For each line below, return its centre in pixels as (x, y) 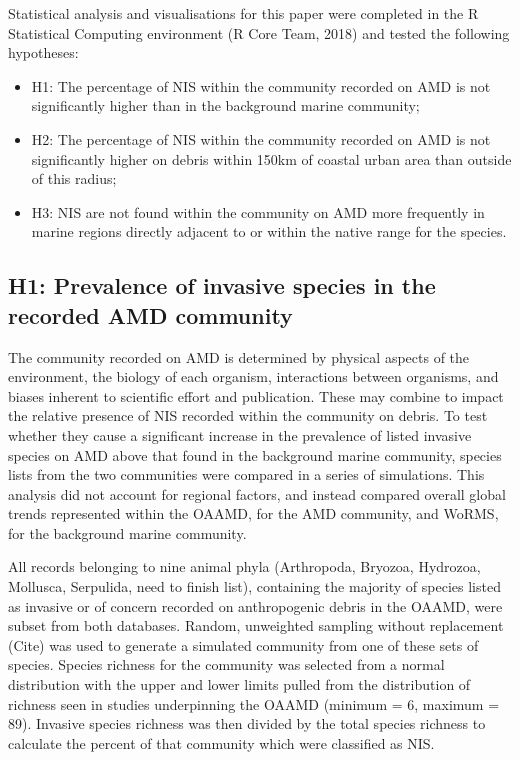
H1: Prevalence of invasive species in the (222, 285)
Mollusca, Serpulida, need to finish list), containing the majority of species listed (254, 586)
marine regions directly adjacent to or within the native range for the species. (269, 231)
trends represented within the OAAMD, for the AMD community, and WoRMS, (253, 513)
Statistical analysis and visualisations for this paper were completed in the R (243, 13)
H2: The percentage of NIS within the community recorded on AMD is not (261, 138)
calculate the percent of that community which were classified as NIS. (221, 742)
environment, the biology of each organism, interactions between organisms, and (253, 376)
